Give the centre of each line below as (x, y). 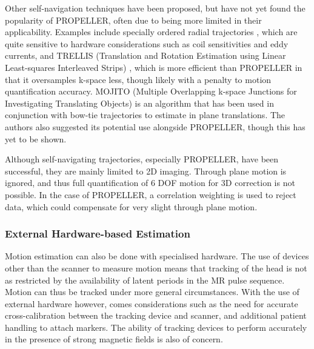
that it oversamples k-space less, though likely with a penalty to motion (138, 79)
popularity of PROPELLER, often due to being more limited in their (133, 20)
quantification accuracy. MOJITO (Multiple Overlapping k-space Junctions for (151, 91)
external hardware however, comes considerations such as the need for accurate (152, 303)
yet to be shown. (36, 138)
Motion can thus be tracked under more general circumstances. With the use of (152, 292)
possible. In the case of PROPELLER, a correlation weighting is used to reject (151, 194)
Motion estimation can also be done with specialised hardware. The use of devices (157, 256)
